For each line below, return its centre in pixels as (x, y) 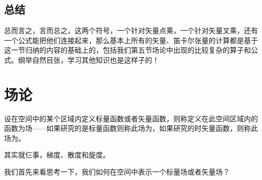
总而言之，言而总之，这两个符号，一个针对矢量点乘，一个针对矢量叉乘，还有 (131, 30)
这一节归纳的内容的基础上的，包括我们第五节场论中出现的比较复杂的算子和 (127, 50)
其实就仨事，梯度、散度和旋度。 (57, 155)
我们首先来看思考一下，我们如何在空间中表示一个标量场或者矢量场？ (117, 172)
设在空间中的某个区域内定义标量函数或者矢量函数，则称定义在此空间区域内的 (131, 118)
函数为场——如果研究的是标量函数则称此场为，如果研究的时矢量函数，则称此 (131, 128)
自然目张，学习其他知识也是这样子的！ (95, 59)
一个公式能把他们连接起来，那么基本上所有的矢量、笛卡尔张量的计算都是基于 (131, 40)
